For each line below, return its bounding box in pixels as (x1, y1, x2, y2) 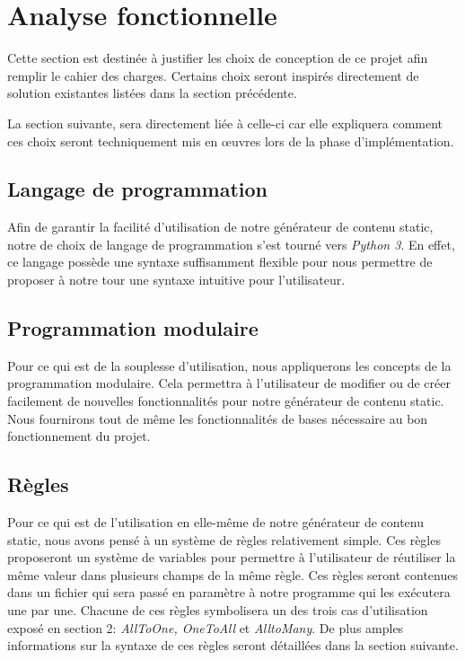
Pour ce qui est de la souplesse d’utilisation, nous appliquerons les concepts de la (7, 356, 452, 374)
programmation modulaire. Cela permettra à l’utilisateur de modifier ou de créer (7, 374, 451, 392)
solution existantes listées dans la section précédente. (7, 84, 297, 102)
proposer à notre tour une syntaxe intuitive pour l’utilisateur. (7, 270, 346, 289)
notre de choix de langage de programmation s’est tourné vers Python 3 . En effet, (7, 234, 455, 253)
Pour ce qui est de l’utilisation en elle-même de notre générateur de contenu (7, 513, 425, 532)
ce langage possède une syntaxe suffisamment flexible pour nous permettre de (7, 252, 433, 271)
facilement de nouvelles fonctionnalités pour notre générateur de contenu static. (7, 392, 444, 410)
